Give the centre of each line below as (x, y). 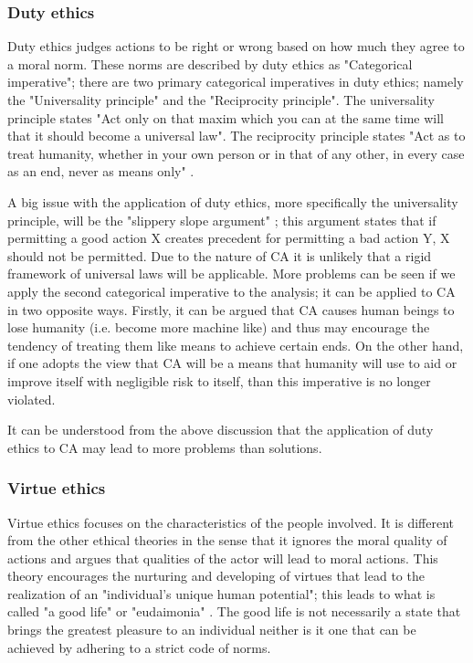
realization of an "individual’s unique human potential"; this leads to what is (221, 593)
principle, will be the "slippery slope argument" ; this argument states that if (222, 220)
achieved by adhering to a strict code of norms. (139, 647)
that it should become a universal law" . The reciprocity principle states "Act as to (236, 136)
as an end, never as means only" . (101, 171)
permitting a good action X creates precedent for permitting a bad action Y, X (229, 238)
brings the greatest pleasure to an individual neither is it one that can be (212, 630)
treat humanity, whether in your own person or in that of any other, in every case (236, 153)
